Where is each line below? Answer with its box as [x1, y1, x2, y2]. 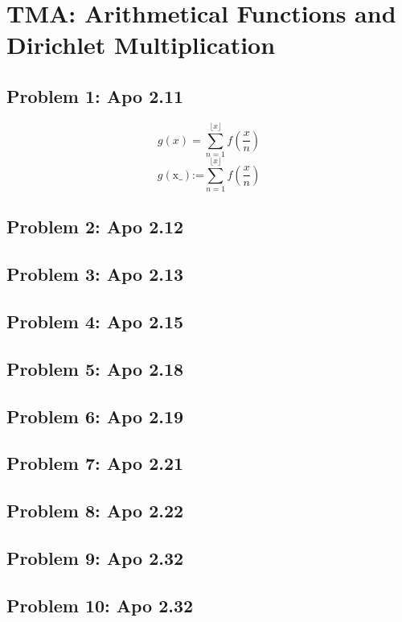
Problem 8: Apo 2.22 [6, 498, 184, 523]
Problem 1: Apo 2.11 [6, 83, 184, 108]
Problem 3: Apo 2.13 [6, 262, 184, 286]
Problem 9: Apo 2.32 [6, 545, 184, 570]
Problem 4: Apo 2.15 [6, 308, 184, 333]
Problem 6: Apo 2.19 [6, 403, 184, 428]
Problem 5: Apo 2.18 [6, 356, 184, 381]
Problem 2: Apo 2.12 [6, 214, 184, 239]
